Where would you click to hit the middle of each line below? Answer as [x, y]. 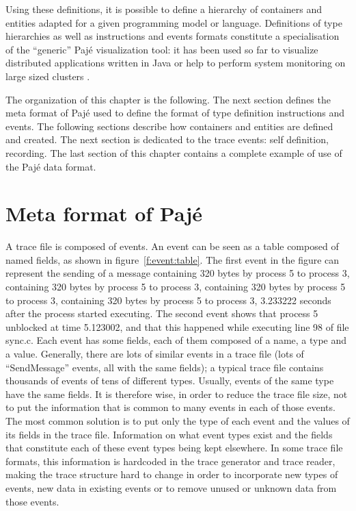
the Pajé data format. [51, 166]
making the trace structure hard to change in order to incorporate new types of [172, 474]
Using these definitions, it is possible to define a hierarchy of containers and [164, 9]
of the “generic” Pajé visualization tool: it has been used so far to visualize [162, 49]
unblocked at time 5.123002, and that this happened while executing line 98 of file [177, 326]
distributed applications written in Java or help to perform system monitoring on [176, 63]
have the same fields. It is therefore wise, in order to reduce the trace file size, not [177, 394]
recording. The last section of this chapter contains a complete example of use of [174, 152]
